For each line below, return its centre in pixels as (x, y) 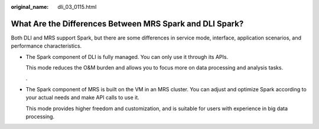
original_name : (30, 7)
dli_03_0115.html (77, 7)
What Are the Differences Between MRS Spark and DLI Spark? (127, 24)
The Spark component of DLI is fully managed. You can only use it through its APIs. (127, 57)
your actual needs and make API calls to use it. (83, 98)
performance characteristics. (46, 46)
